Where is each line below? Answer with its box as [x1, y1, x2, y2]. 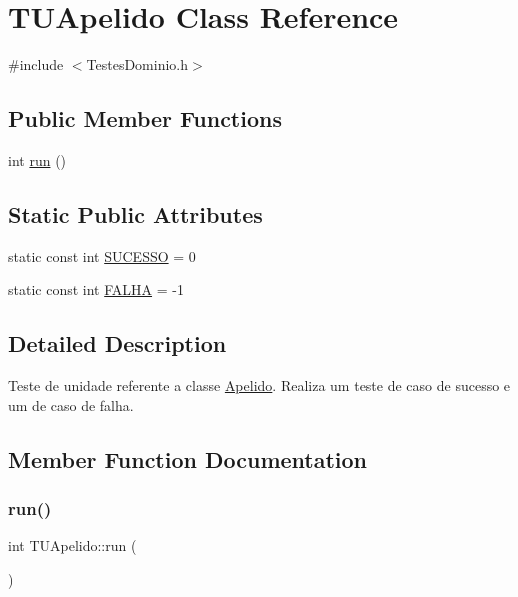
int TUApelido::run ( [8, 535, 137, 556]
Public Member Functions [8, 103, 282, 134]
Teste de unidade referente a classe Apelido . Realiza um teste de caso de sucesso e [8, 375, 511, 396]
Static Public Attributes [8, 198, 263, 229]
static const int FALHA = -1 [8, 279, 184, 300]
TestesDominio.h [86, 54, 189, 75]
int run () [8, 149, 67, 170]
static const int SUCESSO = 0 [8, 245, 196, 266]
